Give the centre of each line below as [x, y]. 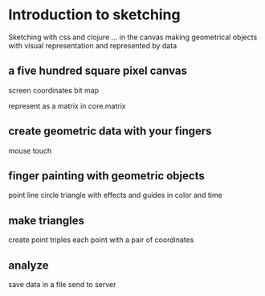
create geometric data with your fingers [110, 132]
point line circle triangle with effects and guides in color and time [115, 195]
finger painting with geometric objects [106, 176]
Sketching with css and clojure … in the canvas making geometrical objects [133, 37]
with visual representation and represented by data [93, 45]
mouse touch [30, 150]
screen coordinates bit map [53, 90]
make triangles [47, 220]
